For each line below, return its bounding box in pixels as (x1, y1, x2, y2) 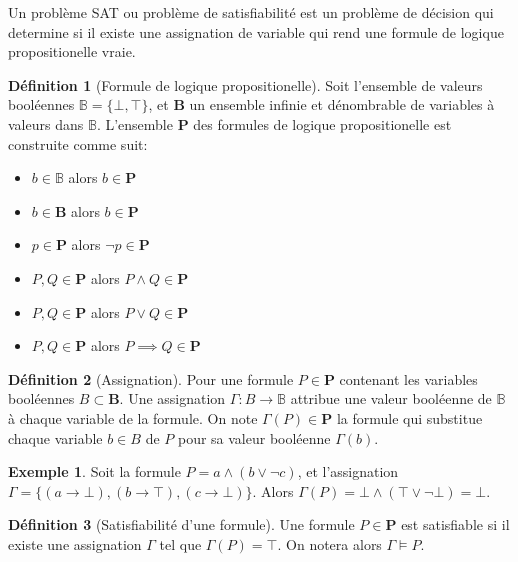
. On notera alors (277, 533, 382, 554)
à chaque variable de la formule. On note (8, 407, 258, 428)
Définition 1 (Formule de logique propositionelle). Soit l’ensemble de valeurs (8, 74, 483, 95)
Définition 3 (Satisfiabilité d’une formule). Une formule (8, 514, 355, 535)
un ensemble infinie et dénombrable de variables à (189, 94, 495, 115)
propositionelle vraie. (8, 41, 136, 62)
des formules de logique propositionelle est (193, 113, 452, 134)
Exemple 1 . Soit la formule (8, 461, 181, 482)
